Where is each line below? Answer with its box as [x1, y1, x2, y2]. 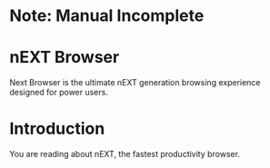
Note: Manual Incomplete [9, 5, 205, 26]
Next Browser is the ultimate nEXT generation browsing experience [9, 77, 261, 88]
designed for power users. [9, 87, 109, 98]
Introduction [9, 119, 105, 139]
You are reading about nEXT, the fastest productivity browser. [9, 149, 241, 160]
